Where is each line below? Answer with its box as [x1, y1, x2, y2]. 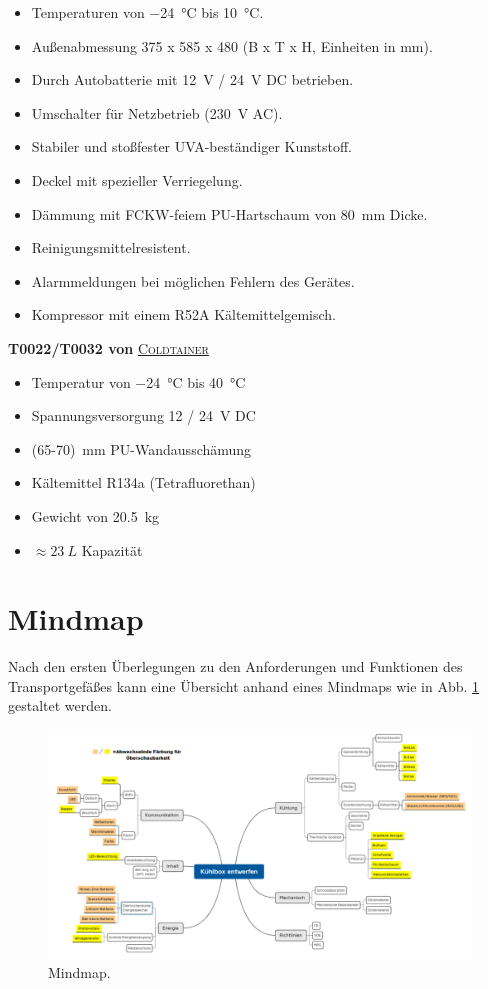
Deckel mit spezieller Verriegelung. [31, 169, 243, 190]
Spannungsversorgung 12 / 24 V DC [31, 405, 256, 426]
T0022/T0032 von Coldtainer [8, 337, 209, 358]
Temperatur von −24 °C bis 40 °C [31, 371, 246, 392]
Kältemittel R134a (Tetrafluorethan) [31, 472, 256, 493]
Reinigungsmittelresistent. [31, 237, 191, 258]
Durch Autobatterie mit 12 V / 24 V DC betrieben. [31, 69, 354, 90]
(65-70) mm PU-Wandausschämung [31, 438, 252, 459]
